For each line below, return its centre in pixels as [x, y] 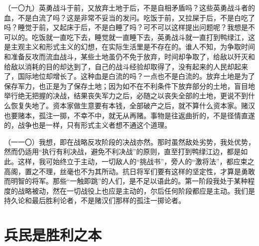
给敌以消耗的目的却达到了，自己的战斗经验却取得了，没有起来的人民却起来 [126, 66]
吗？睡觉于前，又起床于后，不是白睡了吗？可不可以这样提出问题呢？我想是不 [129, 27]
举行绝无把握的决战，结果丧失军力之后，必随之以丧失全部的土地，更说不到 [126, 96]
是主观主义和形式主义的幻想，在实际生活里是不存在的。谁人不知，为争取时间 [129, 47]
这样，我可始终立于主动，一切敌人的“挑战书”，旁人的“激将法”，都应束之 [136, 161]
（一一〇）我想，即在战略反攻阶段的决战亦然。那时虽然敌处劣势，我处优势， [129, 141]
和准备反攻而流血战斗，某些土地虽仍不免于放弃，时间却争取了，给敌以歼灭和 [129, 56]
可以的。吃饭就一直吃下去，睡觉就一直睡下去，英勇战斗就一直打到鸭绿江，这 [129, 37]
